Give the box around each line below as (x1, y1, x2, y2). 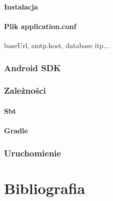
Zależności (4, 84, 46, 97)
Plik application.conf (4, 21, 76, 31)
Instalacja (4, 1, 38, 12)
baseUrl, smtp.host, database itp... (4, 40, 109, 50)
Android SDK (4, 61, 61, 74)
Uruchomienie (4, 146, 61, 159)
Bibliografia (4, 177, 85, 198)
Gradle (4, 125, 28, 136)
